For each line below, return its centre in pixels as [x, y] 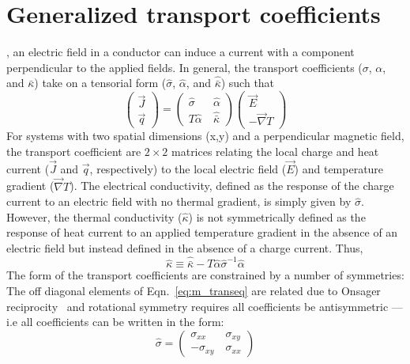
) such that [248, 83]
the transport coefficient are [74, 152]
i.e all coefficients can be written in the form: [115, 322]
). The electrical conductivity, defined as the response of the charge [232, 186]
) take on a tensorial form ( [100, 83]
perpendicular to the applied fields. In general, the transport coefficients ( [184, 67]
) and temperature [339, 168]
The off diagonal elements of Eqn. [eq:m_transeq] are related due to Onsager [194, 290]
